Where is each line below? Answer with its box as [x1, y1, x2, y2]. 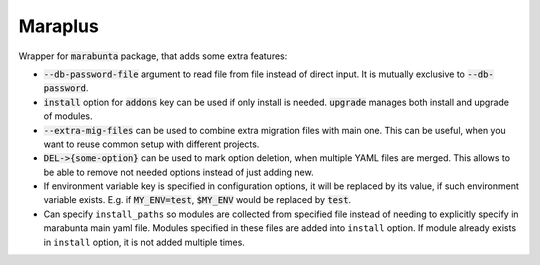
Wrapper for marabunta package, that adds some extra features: [18, 50, 288, 62]
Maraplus [18, 15, 99, 37]
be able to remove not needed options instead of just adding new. [43, 166, 314, 178]
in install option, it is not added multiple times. [43, 236, 245, 248]
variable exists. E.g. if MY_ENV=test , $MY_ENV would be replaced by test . [43, 194, 352, 206]
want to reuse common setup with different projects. [43, 138, 260, 150]
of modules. [43, 110, 93, 122]
